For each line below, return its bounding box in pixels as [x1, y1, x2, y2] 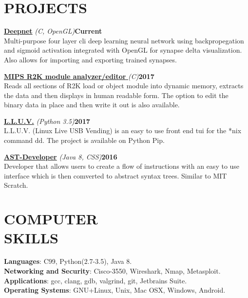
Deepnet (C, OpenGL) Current [4, 26, 102, 36]
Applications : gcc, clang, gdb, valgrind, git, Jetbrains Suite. [4, 275, 187, 285]
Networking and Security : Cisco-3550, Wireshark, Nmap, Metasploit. [4, 265, 221, 276]
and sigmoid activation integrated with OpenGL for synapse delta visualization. [4, 45, 242, 55]
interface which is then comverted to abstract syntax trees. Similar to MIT [4, 170, 227, 180]
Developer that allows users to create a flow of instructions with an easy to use [4, 161, 240, 171]
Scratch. [4, 180, 28, 190]
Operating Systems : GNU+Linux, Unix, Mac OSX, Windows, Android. [4, 285, 226, 295]
